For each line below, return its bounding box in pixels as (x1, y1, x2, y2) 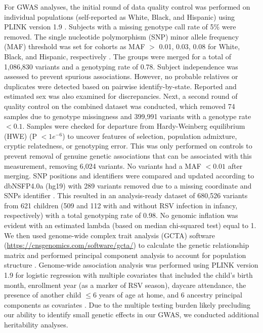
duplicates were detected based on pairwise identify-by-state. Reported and (4, 81, 237, 91)
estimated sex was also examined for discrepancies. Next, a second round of (4, 91, 238, 101)
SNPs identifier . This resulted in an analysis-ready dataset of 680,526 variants (4, 190, 248, 201)
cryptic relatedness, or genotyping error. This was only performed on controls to (4, 140, 252, 151)
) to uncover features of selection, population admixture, (62, 130, 237, 141)
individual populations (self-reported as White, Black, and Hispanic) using (4, 11, 235, 22)
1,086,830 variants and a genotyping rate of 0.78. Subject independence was (4, 61, 238, 71)
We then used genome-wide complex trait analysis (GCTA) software (4, 230, 215, 240)
